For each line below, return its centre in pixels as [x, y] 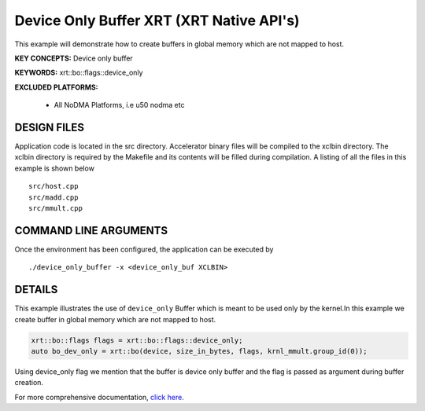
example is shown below [54, 168]
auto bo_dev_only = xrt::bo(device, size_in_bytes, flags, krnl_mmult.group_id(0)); [199, 351]
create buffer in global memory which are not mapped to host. [115, 319]
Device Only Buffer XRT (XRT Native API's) [157, 20]
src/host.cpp [54, 186]
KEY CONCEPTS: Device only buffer [74, 58]
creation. [29, 383]
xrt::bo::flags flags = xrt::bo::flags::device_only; [137, 340]
